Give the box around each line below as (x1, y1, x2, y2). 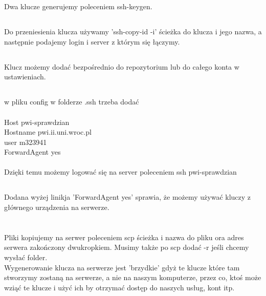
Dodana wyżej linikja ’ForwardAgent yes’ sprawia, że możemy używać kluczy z (4, 192, 251, 202)
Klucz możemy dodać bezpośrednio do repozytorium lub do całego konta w (4, 61, 239, 72)
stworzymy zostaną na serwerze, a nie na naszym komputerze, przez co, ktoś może (4, 272, 261, 283)
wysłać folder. (4, 252, 48, 263)
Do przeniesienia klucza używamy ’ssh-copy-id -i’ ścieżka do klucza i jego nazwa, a (4, 26, 262, 37)
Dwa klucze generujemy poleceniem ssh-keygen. (4, 1, 152, 12)
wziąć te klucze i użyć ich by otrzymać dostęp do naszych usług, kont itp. (4, 282, 235, 292)
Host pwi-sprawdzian (4, 116, 70, 127)
